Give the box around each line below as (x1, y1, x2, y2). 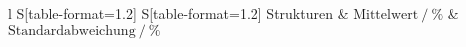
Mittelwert (353, 8, 419, 22)
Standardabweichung (8, 23, 136, 38)
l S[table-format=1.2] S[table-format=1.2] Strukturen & (8, 3, 349, 23)
